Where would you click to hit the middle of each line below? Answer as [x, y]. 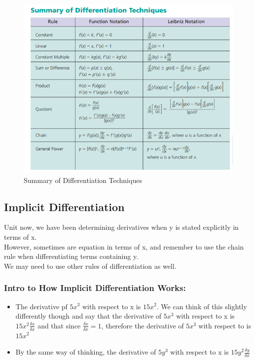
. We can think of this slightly [202, 306]
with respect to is [225, 325]
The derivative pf [41, 306]
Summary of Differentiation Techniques [83, 180]
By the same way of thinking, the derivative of [86, 352]
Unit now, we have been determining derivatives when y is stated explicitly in [121, 227]
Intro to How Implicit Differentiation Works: [95, 288]
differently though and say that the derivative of [89, 316]
